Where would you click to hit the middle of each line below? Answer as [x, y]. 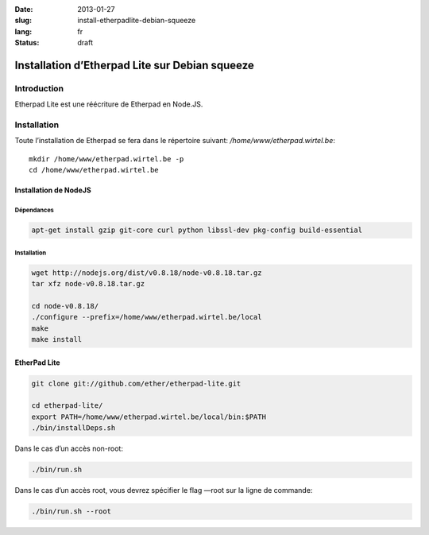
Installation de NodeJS [53, 190]
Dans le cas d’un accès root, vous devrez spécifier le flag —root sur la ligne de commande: [164, 490]
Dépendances [35, 211]
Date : [24, 9]
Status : [27, 43]
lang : [23, 31]
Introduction [39, 88]
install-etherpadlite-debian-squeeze [137, 21]
